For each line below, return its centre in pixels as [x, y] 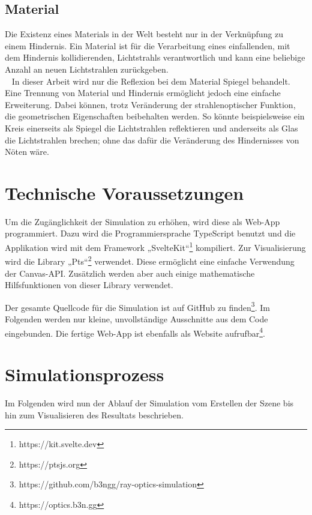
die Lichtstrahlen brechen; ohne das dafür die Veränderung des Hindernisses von [152, 140]
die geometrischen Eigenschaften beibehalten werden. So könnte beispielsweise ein [155, 116]
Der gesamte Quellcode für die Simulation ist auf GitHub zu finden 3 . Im [137, 306]
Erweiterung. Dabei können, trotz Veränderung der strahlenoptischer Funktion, [150, 104]
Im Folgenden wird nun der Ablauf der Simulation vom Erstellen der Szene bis [149, 402]
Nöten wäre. [27, 152]
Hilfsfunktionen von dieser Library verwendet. [89, 285]
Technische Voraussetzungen [124, 192]
